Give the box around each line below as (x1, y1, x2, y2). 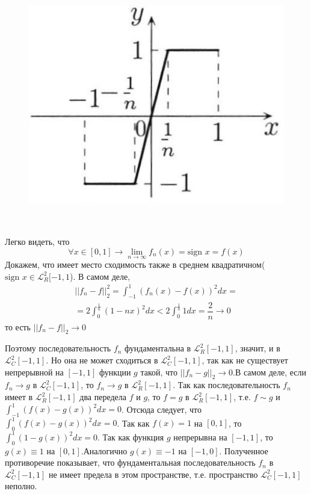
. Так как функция (97, 430, 164, 443)
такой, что (140, 365, 178, 378)
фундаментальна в (125, 342, 191, 354)
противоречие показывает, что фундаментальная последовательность (5, 456, 256, 469)
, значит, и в (235, 342, 280, 354)
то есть (5, 320, 31, 333)
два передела (79, 391, 126, 403)
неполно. (5, 480, 37, 492)
